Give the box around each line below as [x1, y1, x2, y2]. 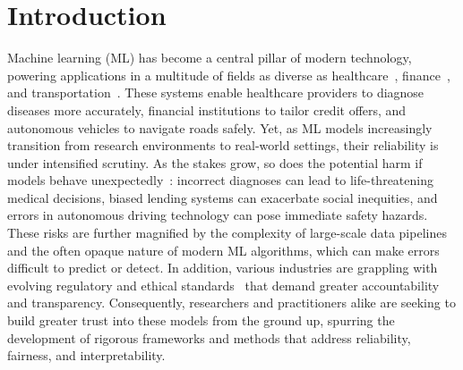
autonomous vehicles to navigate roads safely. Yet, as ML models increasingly [7, 118, 433, 137]
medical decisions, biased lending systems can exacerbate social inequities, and [7, 188, 438, 206]
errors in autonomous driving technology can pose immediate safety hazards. [7, 206, 428, 224]
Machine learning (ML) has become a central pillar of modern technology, [7, 48, 412, 67]
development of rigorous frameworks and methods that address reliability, [7, 328, 411, 347]
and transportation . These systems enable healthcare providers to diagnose [7, 83, 424, 102]
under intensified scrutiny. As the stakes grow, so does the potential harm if [7, 153, 423, 172]
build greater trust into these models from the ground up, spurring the [7, 311, 395, 330]
